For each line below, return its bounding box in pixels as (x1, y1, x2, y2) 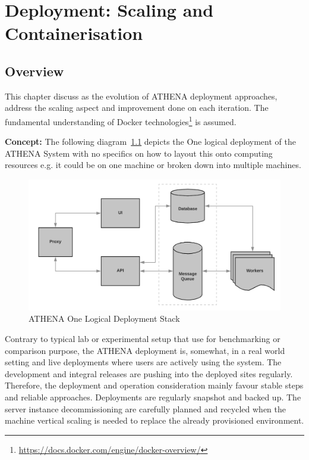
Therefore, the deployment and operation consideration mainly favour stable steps (5, 379, 304, 391)
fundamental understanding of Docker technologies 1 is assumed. (5, 113, 237, 128)
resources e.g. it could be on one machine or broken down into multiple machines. (5, 158, 301, 171)
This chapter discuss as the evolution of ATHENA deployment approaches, (5, 89, 278, 102)
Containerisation (5, 21, 143, 45)
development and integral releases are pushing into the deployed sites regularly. (5, 367, 293, 380)
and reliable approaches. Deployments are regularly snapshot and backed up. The (5, 391, 301, 403)
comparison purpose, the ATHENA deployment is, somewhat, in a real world (5, 344, 285, 356)
